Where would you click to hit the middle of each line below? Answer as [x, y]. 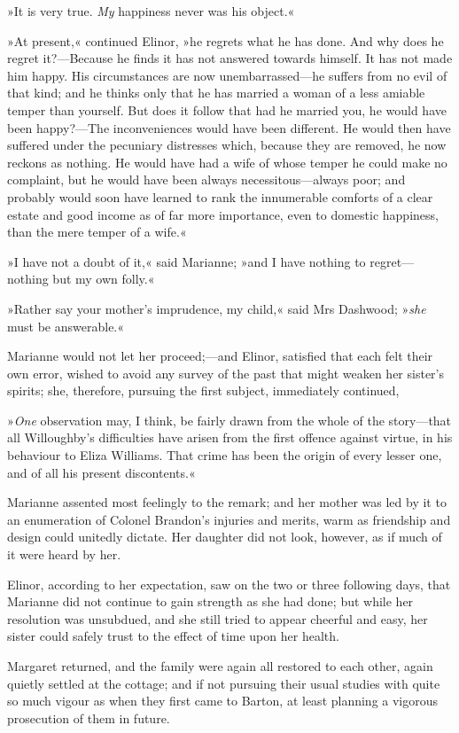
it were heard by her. [64, 554]
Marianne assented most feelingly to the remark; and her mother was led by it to [227, 502]
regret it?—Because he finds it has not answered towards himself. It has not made [230, 58]
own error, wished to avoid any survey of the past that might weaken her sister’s [226, 373]
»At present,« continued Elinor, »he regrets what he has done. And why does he [226, 40]
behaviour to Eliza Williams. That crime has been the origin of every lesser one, [225, 455]
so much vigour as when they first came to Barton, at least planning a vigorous [223, 701]
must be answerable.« [66, 326]
